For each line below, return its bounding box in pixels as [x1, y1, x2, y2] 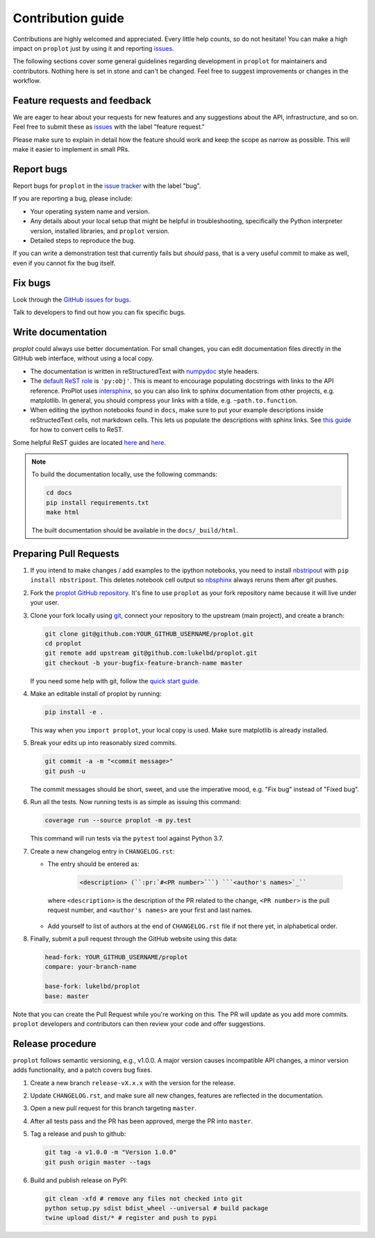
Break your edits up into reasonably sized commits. [30, 739, 177, 747]
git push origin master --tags [44, 1158, 152, 1166]
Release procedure [12, 1038, 97, 1050]
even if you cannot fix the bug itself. [12, 259, 116, 267]
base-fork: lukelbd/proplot [44, 982, 140, 991]
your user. [30, 598, 59, 607]
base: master [44, 992, 90, 1000]
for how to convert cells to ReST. [30, 425, 124, 434]
